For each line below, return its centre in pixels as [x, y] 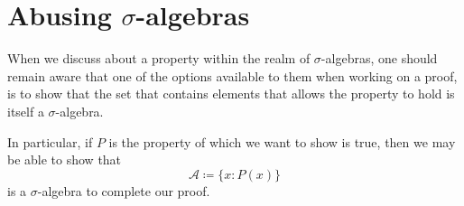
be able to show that [65, 159]
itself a [26, 111]
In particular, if [50, 141]
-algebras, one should [379, 58]
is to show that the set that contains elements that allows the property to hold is [231, 94]
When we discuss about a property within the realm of [159, 58]
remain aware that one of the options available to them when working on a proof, [232, 75]
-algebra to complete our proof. [124, 190]
